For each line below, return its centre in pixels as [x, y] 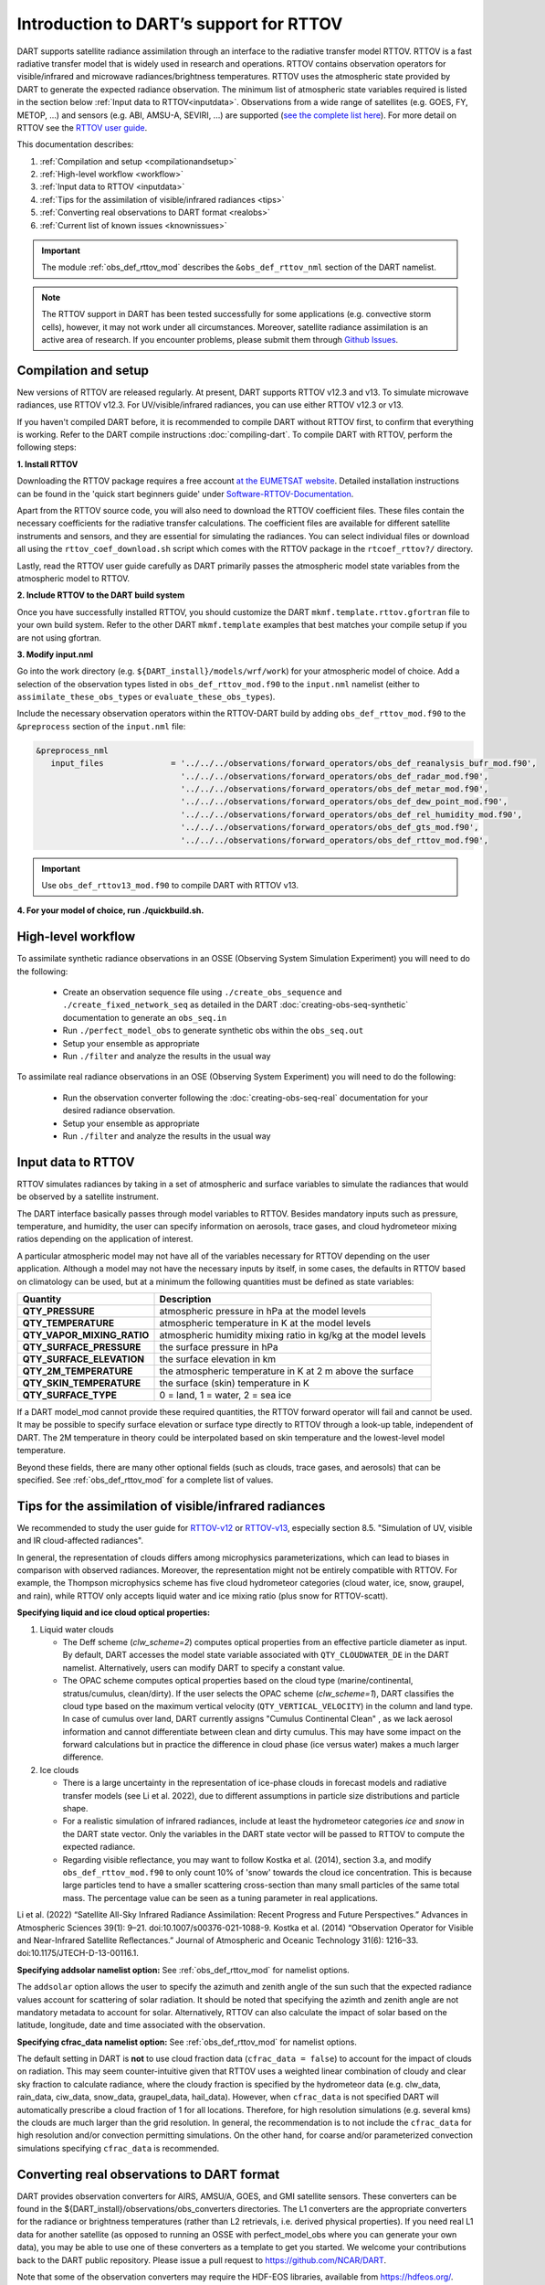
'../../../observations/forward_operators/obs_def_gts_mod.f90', [330, 828]
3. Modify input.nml [55, 654]
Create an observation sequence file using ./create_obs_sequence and [202, 993]
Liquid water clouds [77, 1629]
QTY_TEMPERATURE [68, 1323]
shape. [75, 1809]
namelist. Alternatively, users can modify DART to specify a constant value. [204, 1667]
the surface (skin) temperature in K [235, 1383]
